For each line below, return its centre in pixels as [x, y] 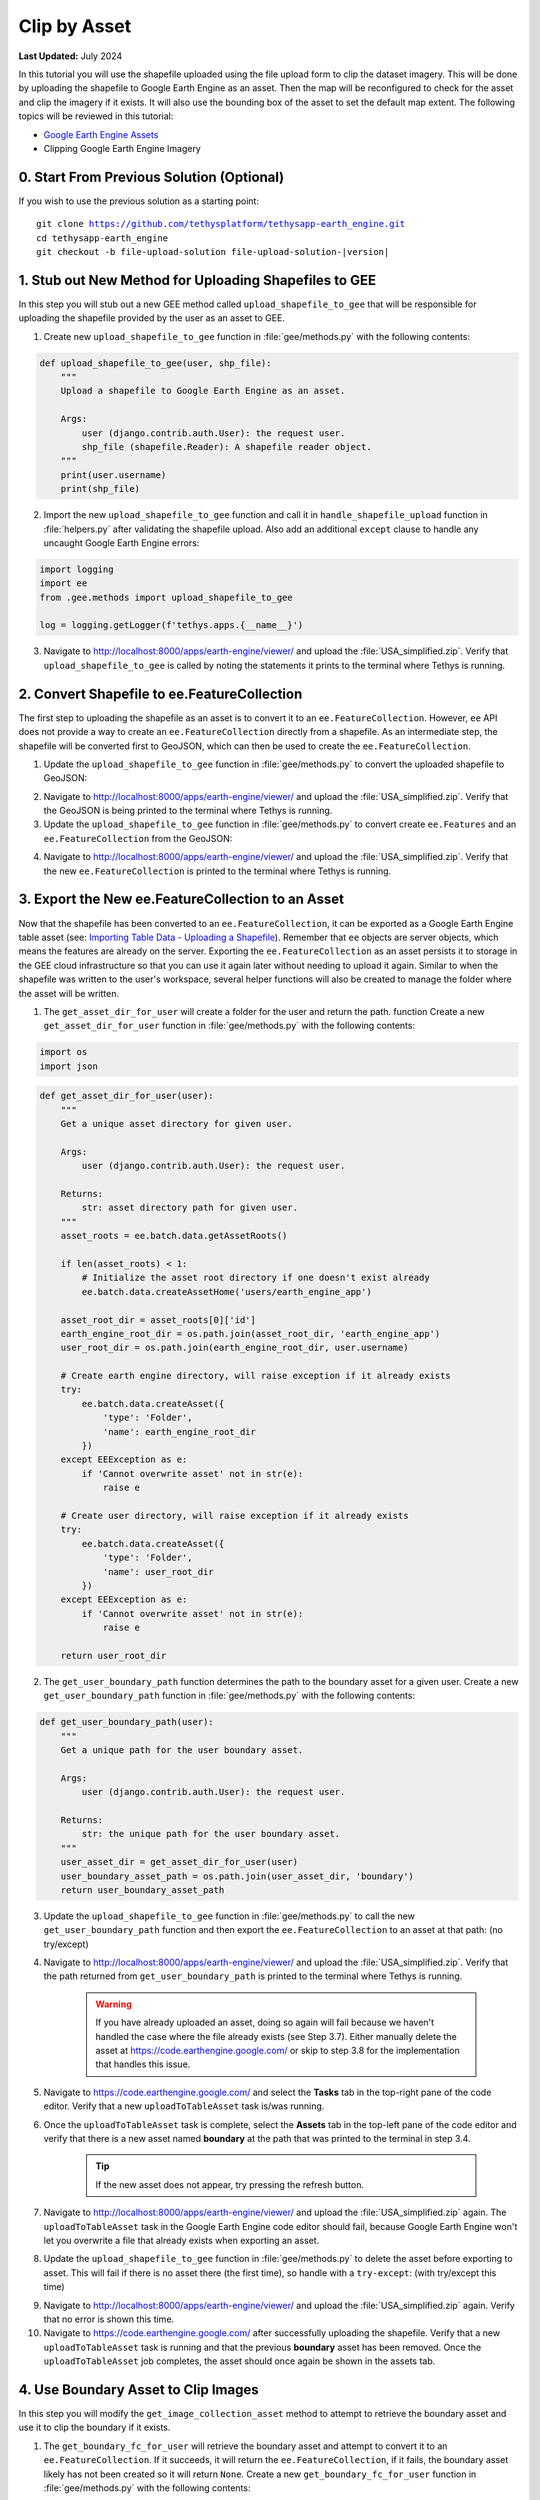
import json [69, 1066]
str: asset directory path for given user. [190, 1208]
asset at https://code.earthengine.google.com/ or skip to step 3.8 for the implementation [277, 2051]
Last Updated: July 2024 [70, 56]
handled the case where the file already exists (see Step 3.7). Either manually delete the [276, 2036]
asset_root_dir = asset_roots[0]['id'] [158, 1319]
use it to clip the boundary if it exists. [94, 2427]
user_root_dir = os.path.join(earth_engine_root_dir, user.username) [234, 1348]
